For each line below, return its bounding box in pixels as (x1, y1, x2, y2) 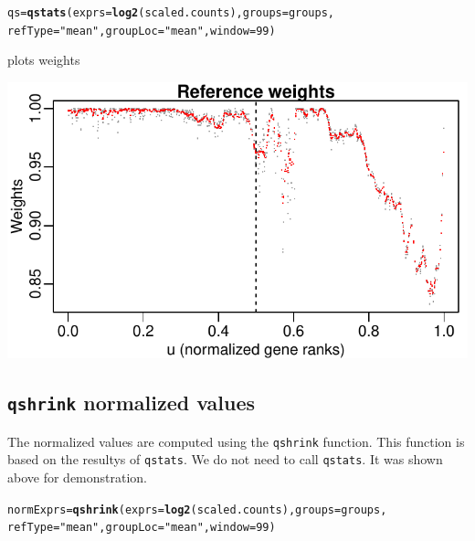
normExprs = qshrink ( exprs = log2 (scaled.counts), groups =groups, (7, 503, 387, 516)
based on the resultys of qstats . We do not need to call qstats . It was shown (7, 450, 443, 469)
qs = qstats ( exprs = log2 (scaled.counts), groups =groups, (7, 6, 335, 19)
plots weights (7, 50, 80, 69)
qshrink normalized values (7, 388, 256, 417)
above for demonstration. (7, 467, 148, 486)
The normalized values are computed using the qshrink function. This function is (7, 431, 465, 451)
